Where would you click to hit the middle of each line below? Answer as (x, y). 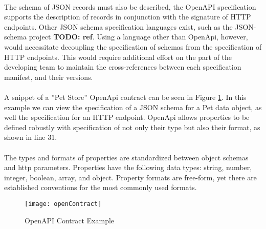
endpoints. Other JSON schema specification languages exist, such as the (118, 26)
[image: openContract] (63, 204)
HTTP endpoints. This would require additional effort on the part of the (118, 57)
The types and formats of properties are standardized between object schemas (126, 157)
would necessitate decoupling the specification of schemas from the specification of (133, 46)
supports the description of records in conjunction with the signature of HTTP (128, 17)
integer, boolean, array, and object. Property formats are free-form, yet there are (130, 177)
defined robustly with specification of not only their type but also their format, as (132, 127)
